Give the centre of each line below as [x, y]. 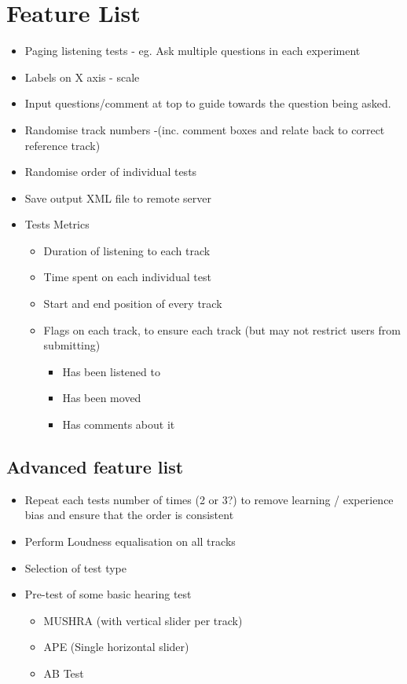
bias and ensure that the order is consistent [129, 515]
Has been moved [102, 398]
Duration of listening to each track [127, 250]
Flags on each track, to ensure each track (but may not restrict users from [222, 329]
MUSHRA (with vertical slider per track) [143, 620]
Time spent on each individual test [127, 277]
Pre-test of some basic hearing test [108, 594]
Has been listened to [111, 371]
